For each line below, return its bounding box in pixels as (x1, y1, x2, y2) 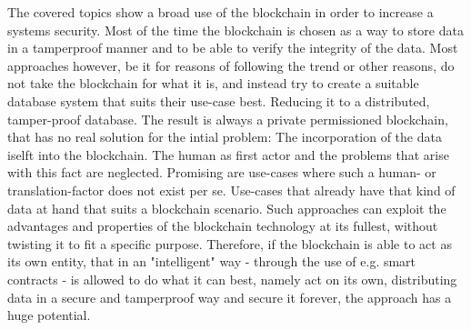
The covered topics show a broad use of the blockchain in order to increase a (7, 3, 434, 21)
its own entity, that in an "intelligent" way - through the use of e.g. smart (7, 252, 416, 271)
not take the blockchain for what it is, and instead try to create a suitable (7, 74, 419, 93)
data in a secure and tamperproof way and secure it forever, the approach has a (7, 287, 452, 306)
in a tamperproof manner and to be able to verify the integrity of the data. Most (7, 38, 458, 57)
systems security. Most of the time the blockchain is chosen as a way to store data (7, 20, 464, 39)
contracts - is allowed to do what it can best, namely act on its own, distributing (7, 269, 457, 288)
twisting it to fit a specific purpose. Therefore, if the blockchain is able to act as (7, 234, 452, 253)
